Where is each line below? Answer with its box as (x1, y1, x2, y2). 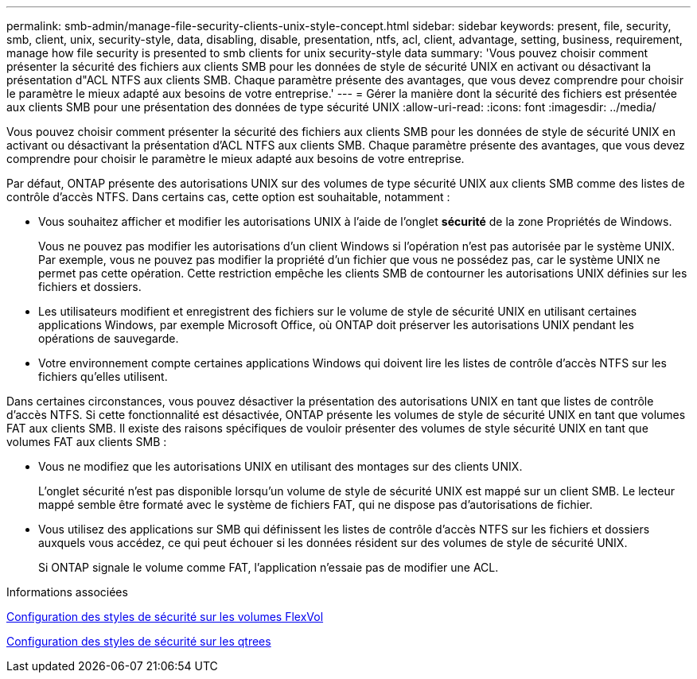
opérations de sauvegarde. (38, 332, 179, 345)
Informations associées (6, 585, 128, 599)
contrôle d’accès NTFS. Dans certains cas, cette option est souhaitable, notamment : (6, 190, 450, 204)
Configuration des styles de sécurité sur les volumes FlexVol (6, 610, 324, 623)
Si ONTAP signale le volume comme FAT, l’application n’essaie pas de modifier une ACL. (38, 561, 499, 574)
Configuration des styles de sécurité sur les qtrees (6, 634, 271, 648)
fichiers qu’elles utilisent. (38, 370, 168, 383)
